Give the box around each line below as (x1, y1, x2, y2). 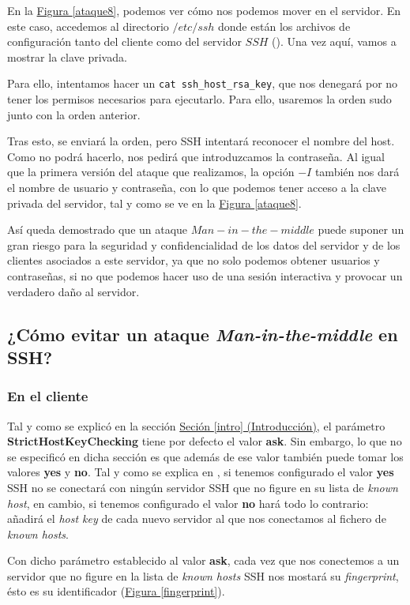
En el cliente (7, 386, 88, 406)
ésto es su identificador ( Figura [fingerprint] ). (7, 583, 225, 599)
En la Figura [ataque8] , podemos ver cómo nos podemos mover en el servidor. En (7, 2, 401, 18)
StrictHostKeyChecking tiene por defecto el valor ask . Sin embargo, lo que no (7, 433, 402, 449)
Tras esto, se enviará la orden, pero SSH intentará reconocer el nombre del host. (7, 133, 395, 149)
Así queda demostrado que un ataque (7, 221, 188, 238)
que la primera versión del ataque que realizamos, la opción (7, 163, 295, 180)
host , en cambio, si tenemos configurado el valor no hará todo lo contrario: (7, 494, 369, 511)
